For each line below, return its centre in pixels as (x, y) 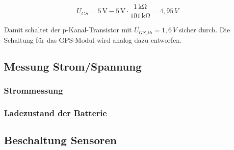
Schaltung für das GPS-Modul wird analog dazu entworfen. (93, 39)
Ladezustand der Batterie (55, 112)
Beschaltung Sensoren (60, 139)
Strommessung (34, 90)
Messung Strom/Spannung (73, 66)
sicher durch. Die (205, 30)
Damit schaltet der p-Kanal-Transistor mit (68, 30)
